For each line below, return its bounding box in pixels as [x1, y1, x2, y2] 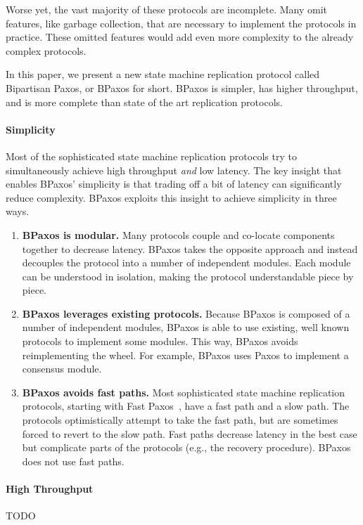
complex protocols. [6, 43, 87, 58]
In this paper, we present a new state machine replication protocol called [6, 67, 320, 82]
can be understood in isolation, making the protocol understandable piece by [22, 268, 354, 283]
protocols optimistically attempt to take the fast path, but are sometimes [22, 413, 338, 427]
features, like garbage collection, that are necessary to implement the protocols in [6, 15, 357, 30]
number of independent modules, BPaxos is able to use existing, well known [22, 320, 350, 335]
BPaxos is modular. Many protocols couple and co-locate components [22, 227, 335, 242]
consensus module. [22, 361, 102, 376]
